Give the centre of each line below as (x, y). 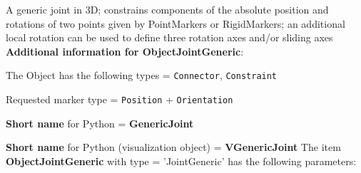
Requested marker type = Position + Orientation (120, 99)
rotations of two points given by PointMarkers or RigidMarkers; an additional (176, 23)
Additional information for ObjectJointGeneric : (125, 51)
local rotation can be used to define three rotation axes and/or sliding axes (169, 37)
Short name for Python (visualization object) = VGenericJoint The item (173, 147)
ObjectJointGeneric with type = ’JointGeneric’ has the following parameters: (181, 161)
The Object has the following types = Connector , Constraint (142, 75)
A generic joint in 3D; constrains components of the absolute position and (167, 9)
